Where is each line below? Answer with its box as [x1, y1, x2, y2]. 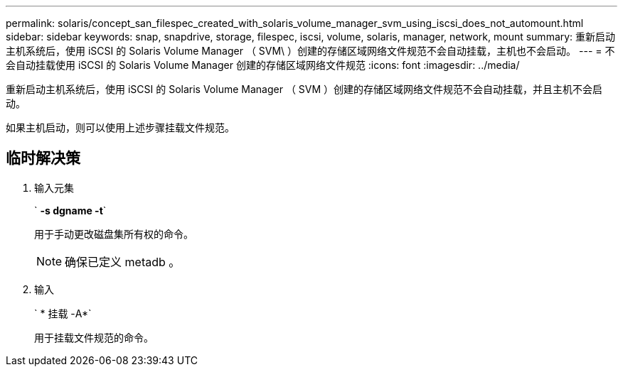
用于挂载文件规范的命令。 [34, 331, 154, 344]
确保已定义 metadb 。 [65, 254, 181, 269]
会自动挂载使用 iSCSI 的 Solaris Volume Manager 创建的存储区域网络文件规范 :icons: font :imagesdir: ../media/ [6, 59, 520, 71]
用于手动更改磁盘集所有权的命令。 [34, 227, 193, 240]
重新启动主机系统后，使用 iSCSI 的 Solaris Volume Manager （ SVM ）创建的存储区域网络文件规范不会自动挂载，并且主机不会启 [6, 83, 603, 95]
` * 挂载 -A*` [34, 307, 92, 319]
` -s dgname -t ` [34, 204, 107, 217]
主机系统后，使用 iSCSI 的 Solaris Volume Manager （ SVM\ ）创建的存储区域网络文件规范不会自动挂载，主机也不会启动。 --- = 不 [6, 45, 615, 57]
